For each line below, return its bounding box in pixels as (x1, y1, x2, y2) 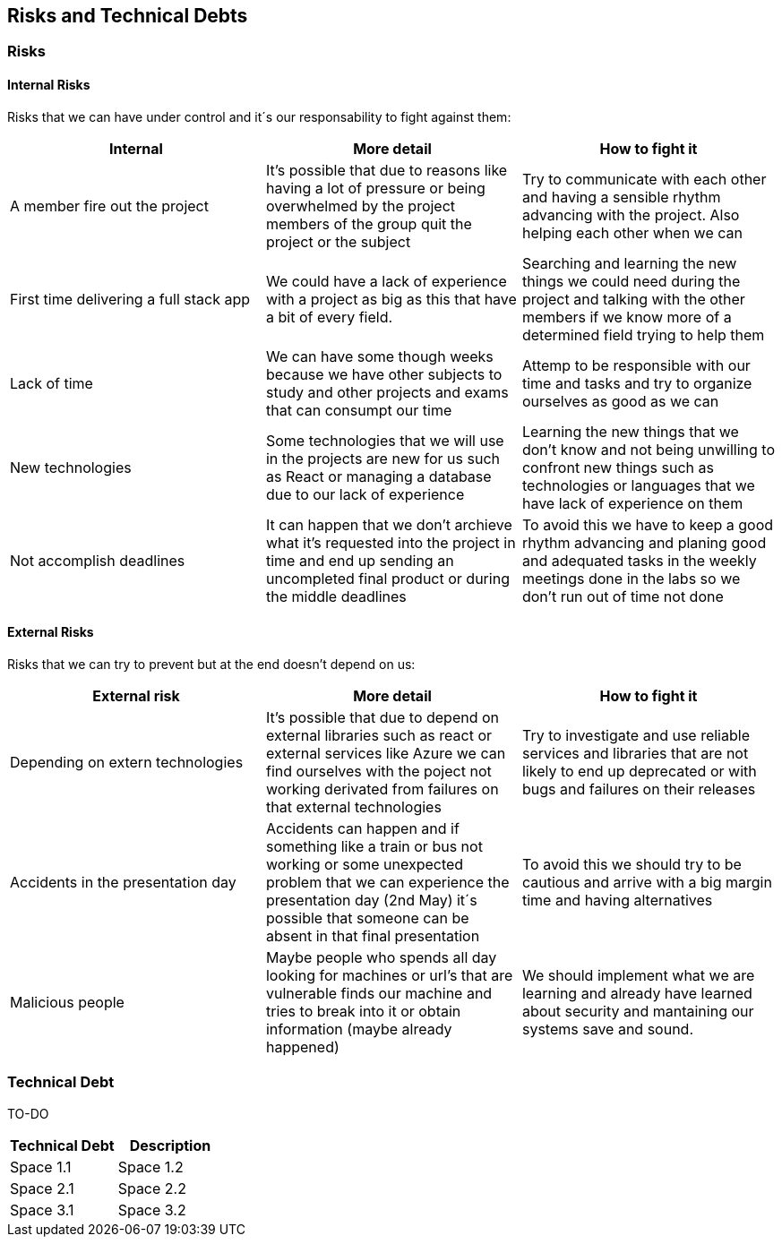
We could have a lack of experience (265, 271, 507, 290)
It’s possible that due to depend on (265, 708, 500, 726)
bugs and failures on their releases (521, 779, 756, 798)
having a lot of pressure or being (265, 178, 486, 197)
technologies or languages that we (521, 476, 755, 494)
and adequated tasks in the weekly (521, 551, 757, 570)
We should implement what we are (521, 965, 755, 984)
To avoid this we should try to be (521, 854, 742, 873)
